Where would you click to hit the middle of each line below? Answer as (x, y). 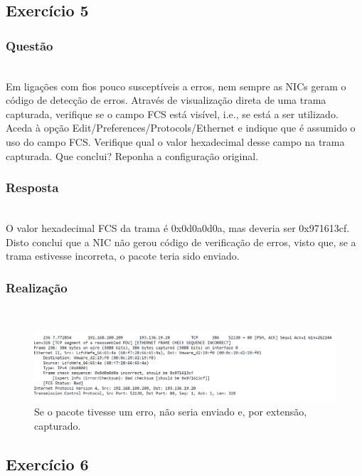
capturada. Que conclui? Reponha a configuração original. (132, 155)
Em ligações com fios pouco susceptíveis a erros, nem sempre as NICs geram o (176, 86)
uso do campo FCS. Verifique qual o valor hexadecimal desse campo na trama (175, 141)
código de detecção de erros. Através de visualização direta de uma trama (166, 100)
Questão (30, 45)
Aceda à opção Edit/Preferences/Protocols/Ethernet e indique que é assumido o (181, 128)
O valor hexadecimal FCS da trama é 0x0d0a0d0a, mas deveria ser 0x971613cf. (178, 227)
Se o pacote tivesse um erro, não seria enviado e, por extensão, (171, 412)
